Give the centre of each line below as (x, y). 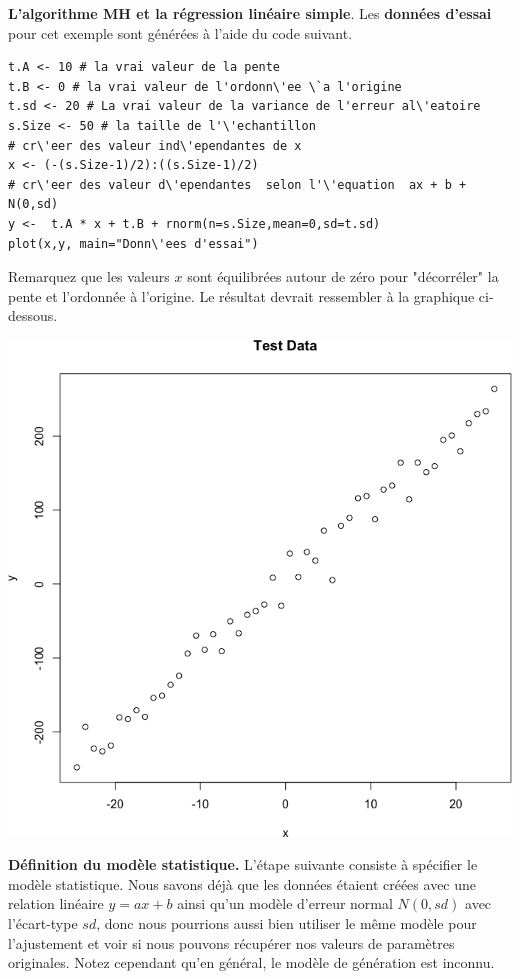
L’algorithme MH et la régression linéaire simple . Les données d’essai (250, 13)
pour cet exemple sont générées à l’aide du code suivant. (180, 32)
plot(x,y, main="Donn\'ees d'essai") (133, 243)
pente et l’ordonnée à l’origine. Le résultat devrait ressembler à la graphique (241, 295)
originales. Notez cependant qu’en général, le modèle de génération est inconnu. (251, 962)
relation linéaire (56, 903)
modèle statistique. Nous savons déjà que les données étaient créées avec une (242, 883)
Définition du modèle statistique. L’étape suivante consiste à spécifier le (243, 864)
